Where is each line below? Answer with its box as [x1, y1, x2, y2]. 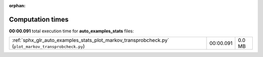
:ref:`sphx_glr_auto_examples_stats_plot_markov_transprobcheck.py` [12, 37, 169, 43]
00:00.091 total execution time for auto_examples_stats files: [9, 28, 134, 34]
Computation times [9, 15, 69, 24]
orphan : [9, 3, 26, 8]
